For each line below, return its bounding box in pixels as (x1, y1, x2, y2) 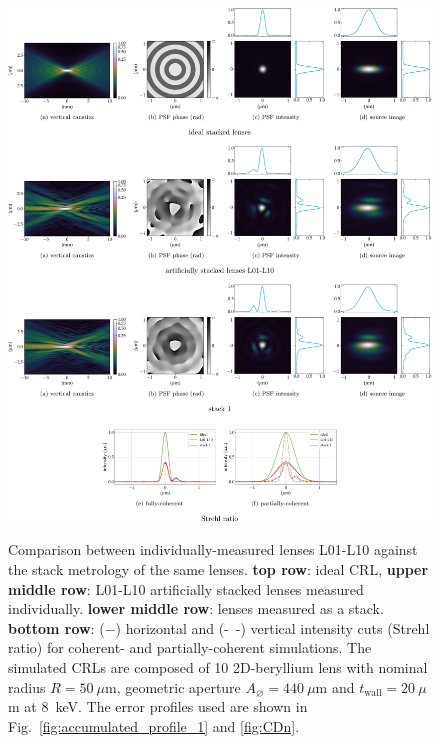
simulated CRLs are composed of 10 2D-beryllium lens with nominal (8, 656, 428, 677)
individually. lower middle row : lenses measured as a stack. (8, 598, 384, 619)
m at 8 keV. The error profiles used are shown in (8, 696, 308, 717)
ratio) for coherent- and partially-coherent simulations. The (8, 637, 372, 658)
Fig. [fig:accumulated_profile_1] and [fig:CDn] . (8, 715, 300, 736)
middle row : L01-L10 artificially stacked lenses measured (8, 578, 364, 599)
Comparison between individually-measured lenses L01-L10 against (8, 539, 418, 560)
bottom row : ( (8, 617, 105, 638)
